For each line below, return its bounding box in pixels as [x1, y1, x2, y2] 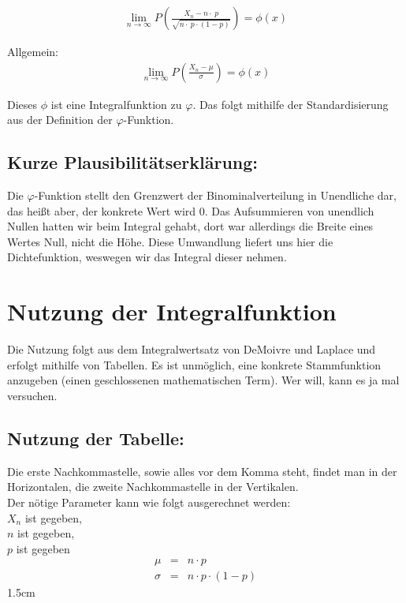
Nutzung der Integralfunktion [7, 295, 337, 328]
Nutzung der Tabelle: [7, 425, 184, 450]
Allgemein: [7, 43, 58, 60]
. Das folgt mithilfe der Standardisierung [192, 96, 389, 112]
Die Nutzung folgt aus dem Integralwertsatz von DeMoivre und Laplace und [7, 341, 376, 358]
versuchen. [7, 387, 58, 403]
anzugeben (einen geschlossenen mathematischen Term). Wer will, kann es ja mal [7, 372, 400, 388]
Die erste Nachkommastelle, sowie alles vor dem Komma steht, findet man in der [7, 463, 397, 479]
